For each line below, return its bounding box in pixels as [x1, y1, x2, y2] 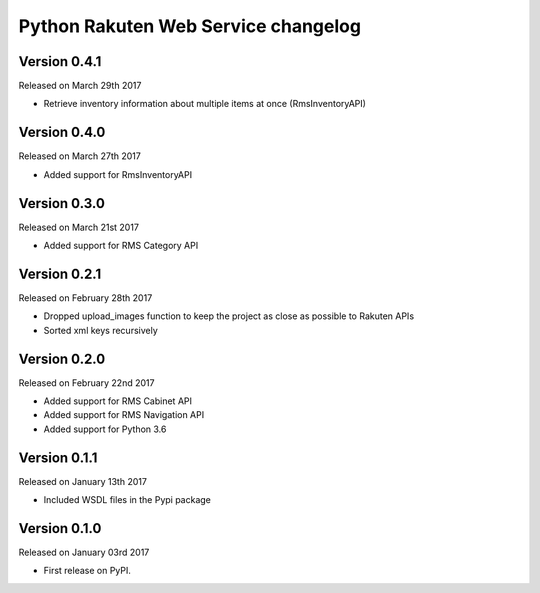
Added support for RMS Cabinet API [43, 395, 193, 407]
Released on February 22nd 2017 [18, 376, 155, 389]
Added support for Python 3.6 [43, 423, 167, 435]
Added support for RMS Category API [43, 240, 199, 252]
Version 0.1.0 [18, 520, 102, 537]
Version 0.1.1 [18, 449, 98, 466]
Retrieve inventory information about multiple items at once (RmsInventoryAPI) [43, 98, 367, 110]
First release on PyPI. [43, 565, 132, 577]
